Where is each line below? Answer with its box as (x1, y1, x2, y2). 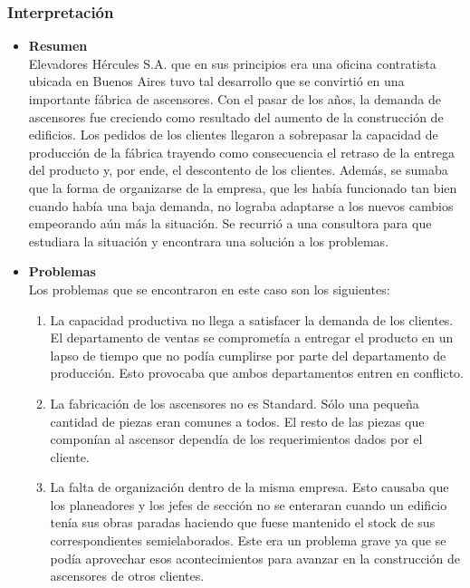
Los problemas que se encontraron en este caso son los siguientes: (28, 279, 390, 298)
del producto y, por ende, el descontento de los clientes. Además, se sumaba (28, 160, 448, 179)
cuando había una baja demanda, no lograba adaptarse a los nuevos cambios (28, 196, 454, 215)
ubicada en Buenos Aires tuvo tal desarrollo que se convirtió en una (28, 72, 405, 91)
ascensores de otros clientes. (50, 566, 205, 585)
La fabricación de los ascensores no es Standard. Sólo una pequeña (50, 393, 419, 412)
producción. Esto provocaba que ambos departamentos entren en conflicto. (50, 363, 464, 382)
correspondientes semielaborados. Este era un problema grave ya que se (50, 531, 446, 550)
